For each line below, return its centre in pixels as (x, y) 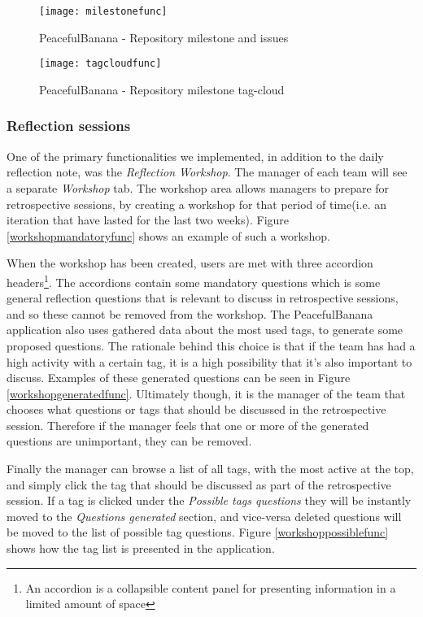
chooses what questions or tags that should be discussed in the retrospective (196, 409)
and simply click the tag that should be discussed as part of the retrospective (199, 484)
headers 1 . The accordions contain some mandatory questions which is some (194, 280)
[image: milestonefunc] (103, 11)
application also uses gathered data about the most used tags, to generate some (205, 330)
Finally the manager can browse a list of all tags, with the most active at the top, (210, 469)
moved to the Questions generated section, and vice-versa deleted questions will (204, 516)
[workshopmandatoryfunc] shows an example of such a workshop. (168, 235)
